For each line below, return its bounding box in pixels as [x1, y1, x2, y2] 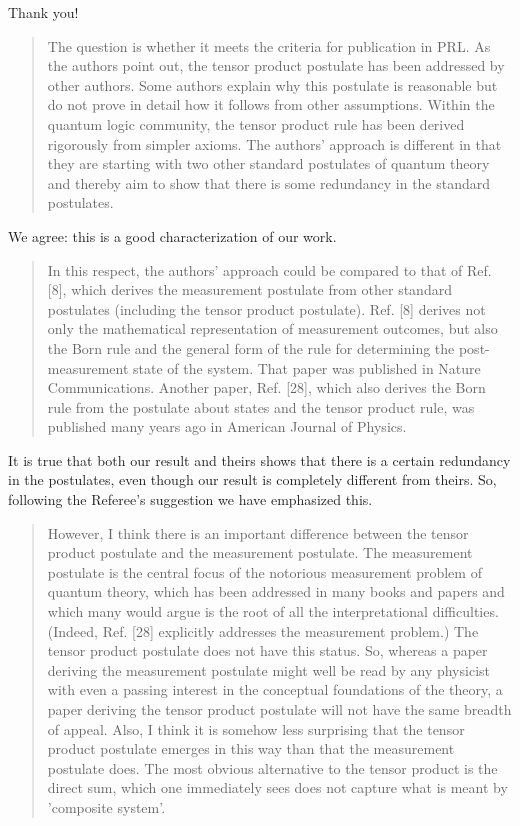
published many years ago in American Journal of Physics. [47, 416, 407, 437]
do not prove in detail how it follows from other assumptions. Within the [47, 94, 495, 115]
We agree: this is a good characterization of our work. [8, 225, 337, 246]
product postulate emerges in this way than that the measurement [47, 738, 455, 759]
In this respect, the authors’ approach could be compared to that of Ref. [47, 259, 492, 280]
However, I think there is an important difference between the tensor [47, 522, 469, 543]
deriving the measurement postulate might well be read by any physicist [47, 659, 490, 680]
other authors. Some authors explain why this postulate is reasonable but [47, 74, 498, 95]
